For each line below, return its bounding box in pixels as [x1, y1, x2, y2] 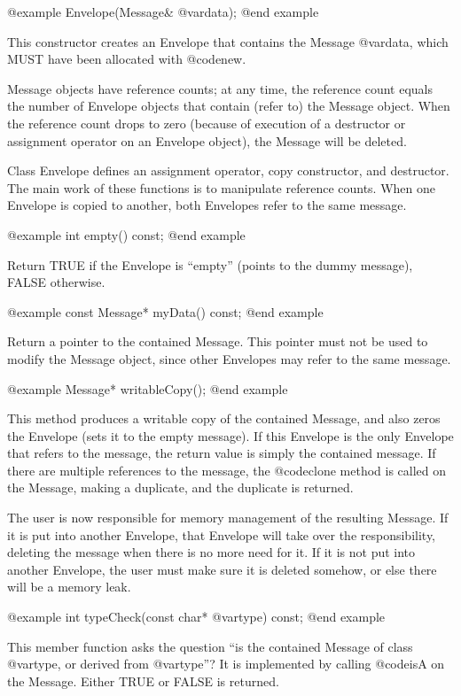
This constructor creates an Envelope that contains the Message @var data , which [7, 32, 449, 50]
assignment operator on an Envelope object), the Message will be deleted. [7, 131, 407, 150]
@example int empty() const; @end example [7, 225, 246, 244]
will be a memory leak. [7, 577, 131, 596]
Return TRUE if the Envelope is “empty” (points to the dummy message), [7, 255, 413, 274]
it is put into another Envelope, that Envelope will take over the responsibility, [7, 525, 435, 544]
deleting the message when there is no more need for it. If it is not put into [7, 543, 416, 561]
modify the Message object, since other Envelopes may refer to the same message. [7, 349, 451, 367]
